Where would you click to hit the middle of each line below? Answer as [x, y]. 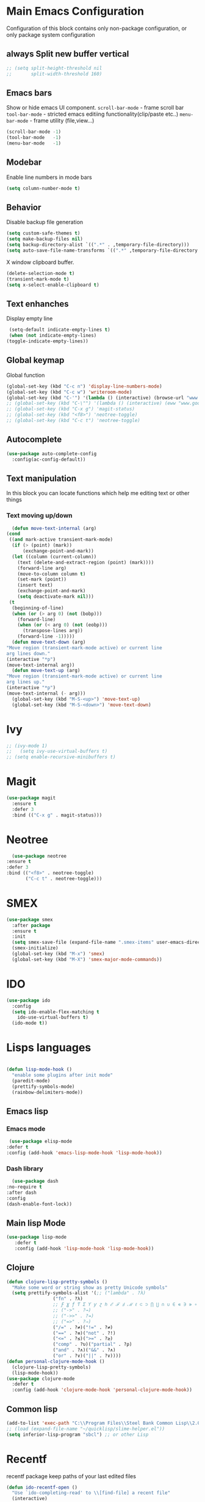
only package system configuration [51, 34]
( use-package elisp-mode [40, 1142]
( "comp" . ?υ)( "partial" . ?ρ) [92, 1345]
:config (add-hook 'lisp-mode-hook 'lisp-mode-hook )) [84, 1249]
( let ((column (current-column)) [54, 557]
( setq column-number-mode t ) [43, 188]
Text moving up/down [40, 516]
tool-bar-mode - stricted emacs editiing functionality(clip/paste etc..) [92, 114]
